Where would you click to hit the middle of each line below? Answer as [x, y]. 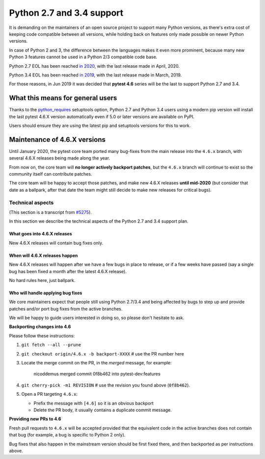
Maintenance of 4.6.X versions [57, 140]
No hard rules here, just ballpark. [42, 280]
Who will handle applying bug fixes [46, 293]
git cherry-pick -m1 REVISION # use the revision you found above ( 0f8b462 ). [106, 385]
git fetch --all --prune [51, 345]
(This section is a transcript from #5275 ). [50, 212]
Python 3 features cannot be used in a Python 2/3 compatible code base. [83, 57]
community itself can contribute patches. [51, 174]
